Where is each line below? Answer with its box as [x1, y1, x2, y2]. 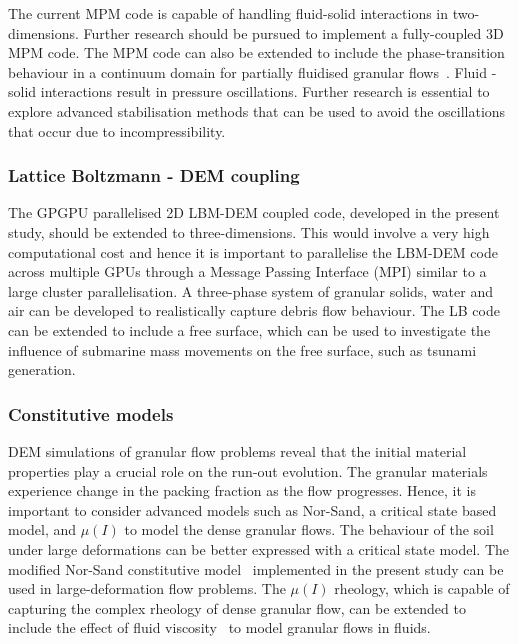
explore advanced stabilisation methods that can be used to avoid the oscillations [8, 100, 506, 121]
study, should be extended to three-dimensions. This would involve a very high [8, 221, 490, 242]
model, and [8, 519, 77, 540]
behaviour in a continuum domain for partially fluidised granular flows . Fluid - [8, 61, 497, 82]
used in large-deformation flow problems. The [8, 578, 286, 599]
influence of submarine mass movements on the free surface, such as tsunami [8, 339, 477, 360]
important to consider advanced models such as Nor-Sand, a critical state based [8, 499, 497, 520]
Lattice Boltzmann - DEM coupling [8, 163, 300, 188]
